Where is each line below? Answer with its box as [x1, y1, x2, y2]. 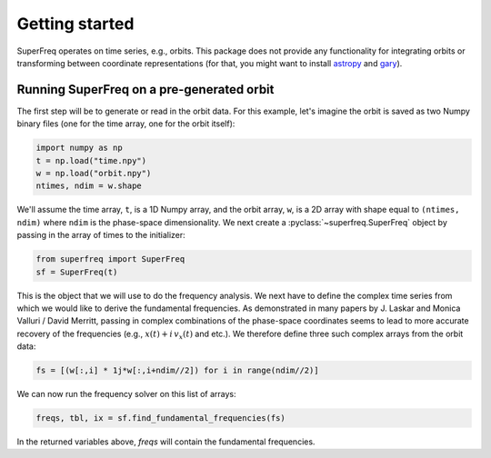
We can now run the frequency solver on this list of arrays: [16, 389, 236, 400]
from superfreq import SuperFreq [35, 254, 185, 264]
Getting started [16, 14, 135, 34]
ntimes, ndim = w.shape [35, 181, 143, 191]
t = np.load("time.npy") [35, 155, 147, 165]
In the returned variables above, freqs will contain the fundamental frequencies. [16, 436, 316, 447]
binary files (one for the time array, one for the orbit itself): [16, 118, 235, 129]
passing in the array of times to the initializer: [16, 230, 185, 241]
